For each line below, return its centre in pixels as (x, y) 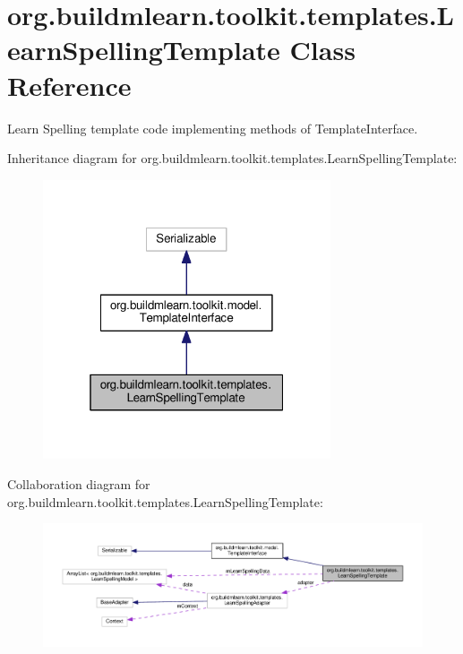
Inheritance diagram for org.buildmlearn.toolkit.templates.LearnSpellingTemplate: (232, 158)
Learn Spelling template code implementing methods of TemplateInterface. (213, 128)
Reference (69, 85)
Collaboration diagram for (79, 484)
